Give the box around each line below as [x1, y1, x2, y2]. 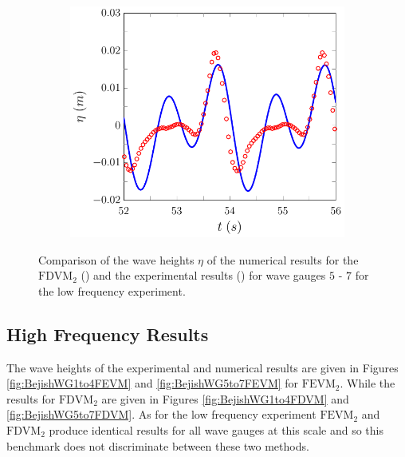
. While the [340, 375, 395, 391]
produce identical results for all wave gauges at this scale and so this [49, 422, 383, 439]
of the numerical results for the [206, 251, 359, 268]
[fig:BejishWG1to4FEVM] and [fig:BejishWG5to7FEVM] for [6, 375, 299, 391]
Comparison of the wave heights [38, 251, 195, 268]
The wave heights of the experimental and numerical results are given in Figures [6, 359, 399, 376]
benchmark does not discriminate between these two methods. [6, 437, 309, 454]
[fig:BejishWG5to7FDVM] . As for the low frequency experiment [6, 406, 317, 423]
